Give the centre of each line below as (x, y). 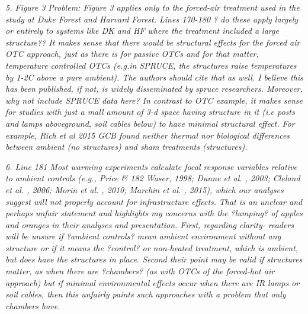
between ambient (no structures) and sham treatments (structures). (126, 147)
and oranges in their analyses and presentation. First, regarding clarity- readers (150, 224)
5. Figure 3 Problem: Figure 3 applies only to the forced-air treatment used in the (153, 7)
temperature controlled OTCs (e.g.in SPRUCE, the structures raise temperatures (151, 65)
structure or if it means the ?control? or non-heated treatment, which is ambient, (152, 247)
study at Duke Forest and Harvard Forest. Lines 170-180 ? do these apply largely (152, 19)
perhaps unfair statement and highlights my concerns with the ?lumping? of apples (154, 213)
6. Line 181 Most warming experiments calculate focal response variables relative (151, 166)
